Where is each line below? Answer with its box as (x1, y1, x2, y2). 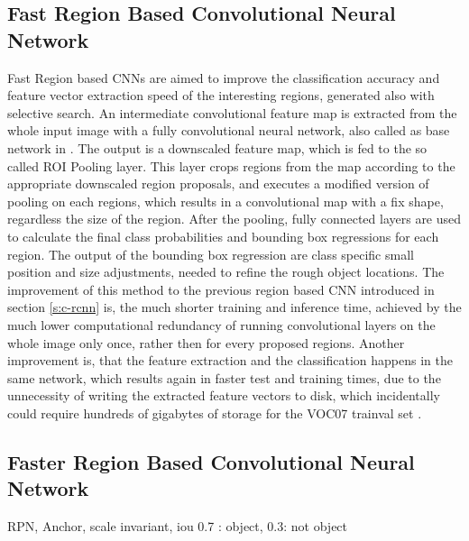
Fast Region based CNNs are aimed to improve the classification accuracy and (7, 68, 440, 87)
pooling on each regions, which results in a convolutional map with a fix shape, (7, 191, 444, 210)
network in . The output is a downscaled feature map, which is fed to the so (7, 138, 428, 157)
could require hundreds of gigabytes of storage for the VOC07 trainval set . (7, 403, 422, 422)
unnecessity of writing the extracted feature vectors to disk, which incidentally (7, 386, 440, 405)
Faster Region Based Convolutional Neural (7, 447, 415, 475)
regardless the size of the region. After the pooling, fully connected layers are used (7, 209, 462, 228)
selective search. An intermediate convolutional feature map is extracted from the (7, 103, 457, 122)
